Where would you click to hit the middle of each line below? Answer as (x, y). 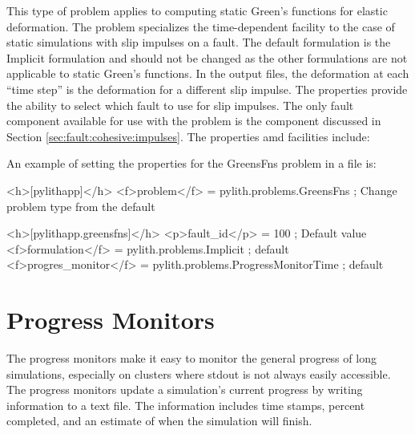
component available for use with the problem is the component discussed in (194, 121)
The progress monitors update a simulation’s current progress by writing (185, 389)
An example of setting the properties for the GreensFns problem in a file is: (191, 163)
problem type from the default (81, 206)
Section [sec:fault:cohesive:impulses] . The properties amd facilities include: (188, 136)
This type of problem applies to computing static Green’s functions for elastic (197, 10)
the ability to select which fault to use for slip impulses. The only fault (180, 105)
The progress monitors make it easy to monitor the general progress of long (191, 358)
